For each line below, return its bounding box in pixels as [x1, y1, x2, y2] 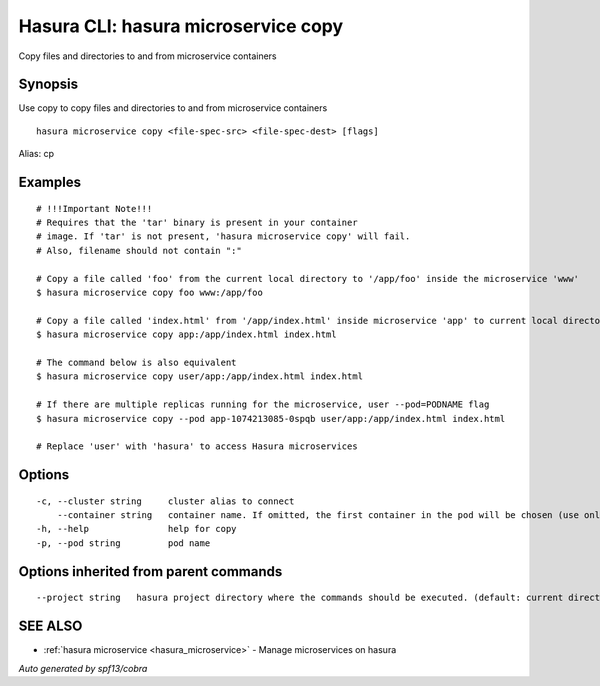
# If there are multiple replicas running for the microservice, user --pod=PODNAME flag [36, 399, 490, 410]
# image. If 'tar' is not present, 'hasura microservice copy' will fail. [36, 231, 411, 242]
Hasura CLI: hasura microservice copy [18, 15, 344, 37]
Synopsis [18, 76, 79, 93]
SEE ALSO [18, 618, 83, 635]
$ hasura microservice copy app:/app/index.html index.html [36, 329, 337, 340]
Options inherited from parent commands [18, 563, 283, 580]
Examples [18, 174, 82, 191]
